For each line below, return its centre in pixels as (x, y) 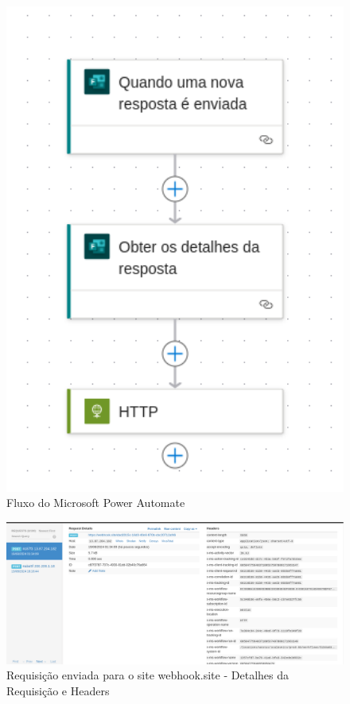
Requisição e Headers (58, 691)
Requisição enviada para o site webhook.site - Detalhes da (148, 675)
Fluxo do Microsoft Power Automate (96, 503)
